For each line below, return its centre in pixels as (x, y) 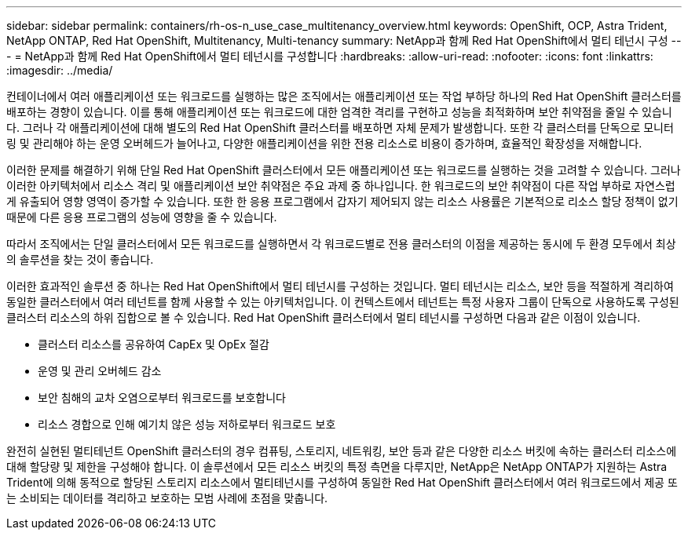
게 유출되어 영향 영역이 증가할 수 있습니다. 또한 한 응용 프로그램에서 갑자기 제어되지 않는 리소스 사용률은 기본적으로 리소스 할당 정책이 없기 (342, 201)
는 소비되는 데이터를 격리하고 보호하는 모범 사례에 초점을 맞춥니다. (167, 498)
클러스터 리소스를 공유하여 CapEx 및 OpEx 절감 (154, 344)
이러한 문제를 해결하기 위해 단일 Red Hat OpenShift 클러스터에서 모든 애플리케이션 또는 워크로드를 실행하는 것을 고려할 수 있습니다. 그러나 (344, 170)
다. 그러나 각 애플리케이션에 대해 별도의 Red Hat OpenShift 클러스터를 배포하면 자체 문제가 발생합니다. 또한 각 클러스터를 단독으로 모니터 (340, 128)
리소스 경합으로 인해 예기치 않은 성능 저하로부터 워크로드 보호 (187, 424)
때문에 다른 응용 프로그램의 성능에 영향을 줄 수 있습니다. (142, 217)
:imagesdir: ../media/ (60, 70)
